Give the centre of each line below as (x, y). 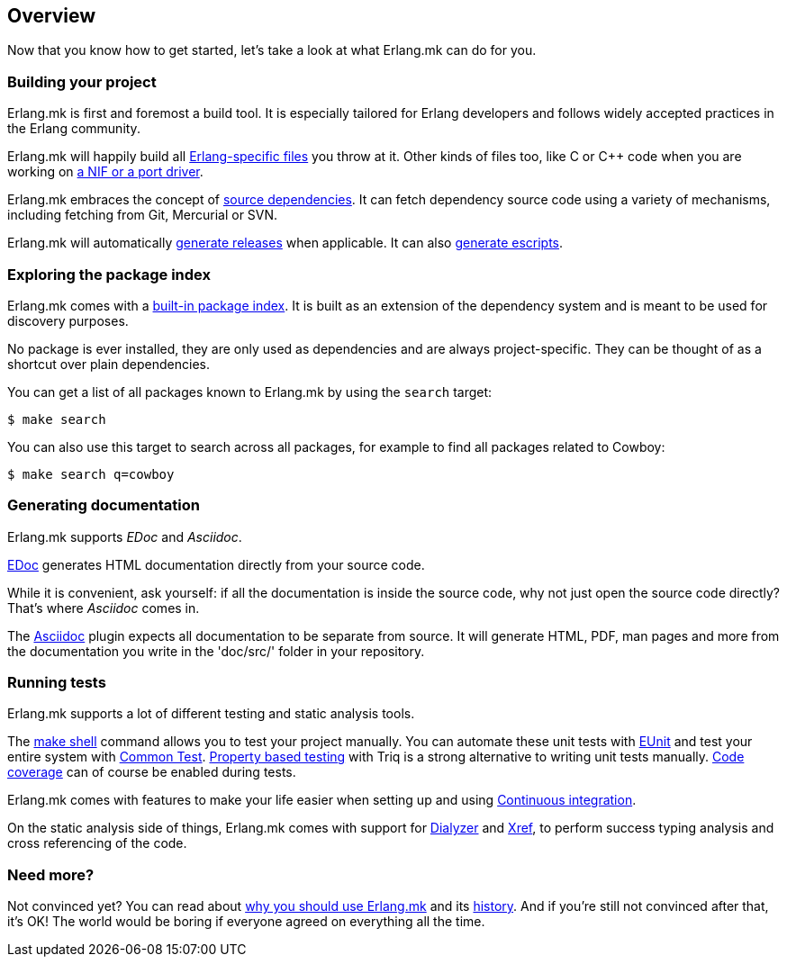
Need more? (51, 874)
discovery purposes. (68, 320)
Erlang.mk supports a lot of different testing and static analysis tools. (211, 714)
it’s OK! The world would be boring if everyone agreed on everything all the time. (246, 922)
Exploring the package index (109, 274)
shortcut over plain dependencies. (109, 364)
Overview (52, 16)
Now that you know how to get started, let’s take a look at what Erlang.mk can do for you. (272, 50)
